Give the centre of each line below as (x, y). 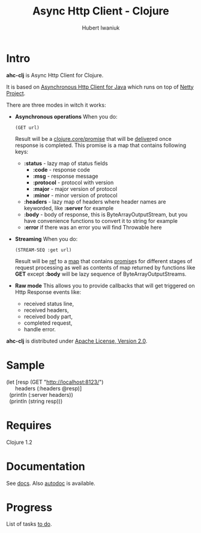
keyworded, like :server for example (69, 208)
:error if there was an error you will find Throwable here (93, 227)
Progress (29, 507)
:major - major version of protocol (75, 189)
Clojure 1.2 (19, 442)
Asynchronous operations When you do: (66, 116)
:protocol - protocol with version (73, 182)
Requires (29, 425)
